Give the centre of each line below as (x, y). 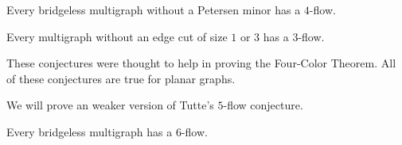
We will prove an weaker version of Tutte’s (110, 105)
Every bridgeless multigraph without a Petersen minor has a (154, 10)
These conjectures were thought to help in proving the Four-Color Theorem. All (201, 63)
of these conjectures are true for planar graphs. (121, 78)
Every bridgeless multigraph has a (90, 131)
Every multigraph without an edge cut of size (117, 36)
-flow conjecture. (263, 105)
